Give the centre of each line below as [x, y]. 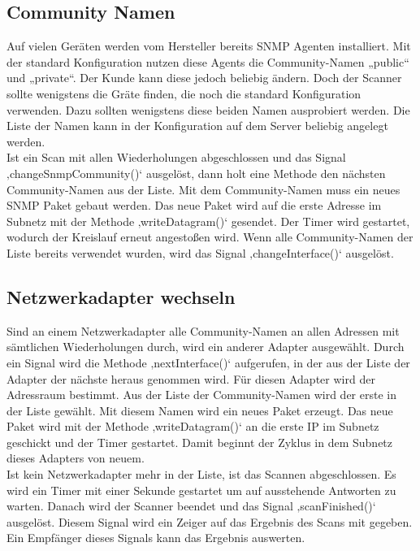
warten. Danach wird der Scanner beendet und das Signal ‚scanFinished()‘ [191, 506]
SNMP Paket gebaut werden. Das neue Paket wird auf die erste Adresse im [194, 205]
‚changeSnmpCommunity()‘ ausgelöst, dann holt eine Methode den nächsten [196, 173]
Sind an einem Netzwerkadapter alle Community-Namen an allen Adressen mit [203, 330]
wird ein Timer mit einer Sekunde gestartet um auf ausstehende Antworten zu [201, 490]
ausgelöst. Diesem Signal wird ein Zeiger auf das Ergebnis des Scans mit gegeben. [210, 521]
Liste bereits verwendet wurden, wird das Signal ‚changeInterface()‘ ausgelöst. [200, 252]
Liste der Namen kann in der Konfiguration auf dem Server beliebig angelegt [197, 126]
